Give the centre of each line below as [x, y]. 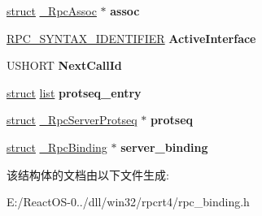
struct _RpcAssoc [52, 11]
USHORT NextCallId [64, 65]
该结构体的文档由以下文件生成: [88, 174]
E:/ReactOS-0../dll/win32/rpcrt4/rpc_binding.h [128, 202]
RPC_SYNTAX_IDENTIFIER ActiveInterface [131, 38]
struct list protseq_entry [74, 92]
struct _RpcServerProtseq [72, 120]
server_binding [164, 147]
